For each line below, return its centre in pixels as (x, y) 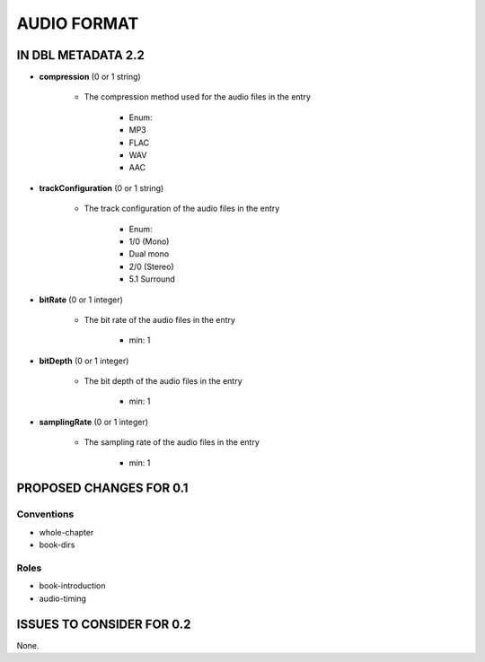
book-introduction (73, 586)
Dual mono (149, 254)
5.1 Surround (152, 279)
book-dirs (57, 545)
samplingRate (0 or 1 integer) (93, 422)
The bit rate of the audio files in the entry (159, 319)
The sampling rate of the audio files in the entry (172, 442)
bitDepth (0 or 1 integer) (84, 361)
